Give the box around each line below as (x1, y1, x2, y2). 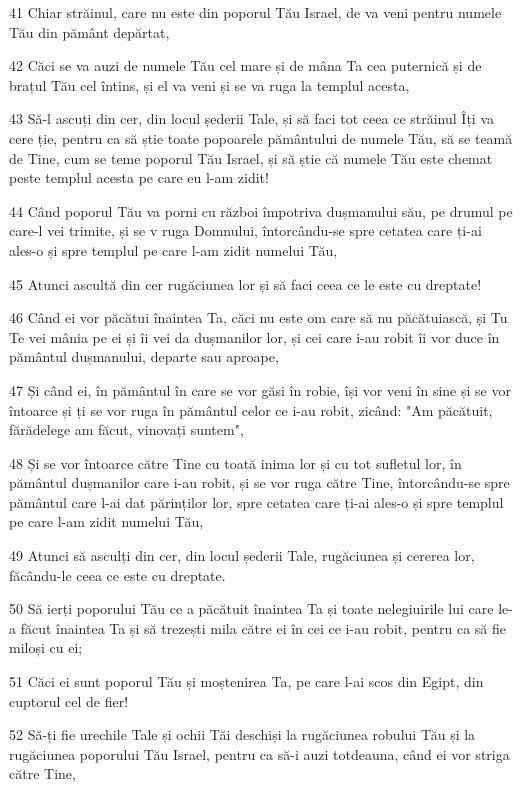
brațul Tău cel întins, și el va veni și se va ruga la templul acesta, (9, 74, 410, 95)
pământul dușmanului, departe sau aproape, (9, 346, 279, 367)
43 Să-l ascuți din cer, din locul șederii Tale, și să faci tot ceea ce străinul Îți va (9, 108, 495, 129)
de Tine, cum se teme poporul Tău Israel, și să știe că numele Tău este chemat (9, 147, 493, 168)
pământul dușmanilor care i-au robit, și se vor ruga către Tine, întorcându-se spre (9, 472, 510, 493)
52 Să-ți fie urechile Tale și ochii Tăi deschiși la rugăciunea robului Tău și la (9, 724, 476, 745)
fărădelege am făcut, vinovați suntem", (9, 419, 244, 440)
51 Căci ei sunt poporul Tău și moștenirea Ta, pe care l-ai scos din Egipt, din (9, 671, 484, 692)
